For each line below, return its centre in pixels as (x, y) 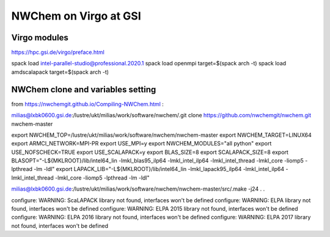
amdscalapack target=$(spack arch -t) (60, 72)
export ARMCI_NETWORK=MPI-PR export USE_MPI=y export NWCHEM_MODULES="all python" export (141, 144)
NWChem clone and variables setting (84, 89)
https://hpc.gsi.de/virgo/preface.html (58, 53)
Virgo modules (40, 38)
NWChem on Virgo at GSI (76, 16)
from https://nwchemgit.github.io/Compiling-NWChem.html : (88, 104)
